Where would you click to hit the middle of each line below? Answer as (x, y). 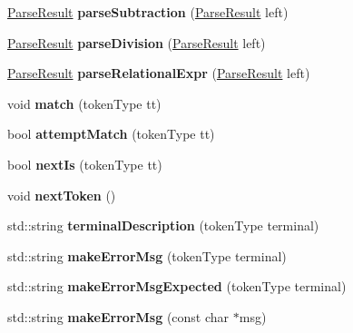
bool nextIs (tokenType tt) (85, 164)
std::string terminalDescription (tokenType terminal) (163, 225)
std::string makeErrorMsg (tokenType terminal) (147, 255)
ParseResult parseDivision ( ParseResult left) (137, 42)
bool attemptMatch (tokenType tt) (111, 134)
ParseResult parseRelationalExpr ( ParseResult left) (159, 73)
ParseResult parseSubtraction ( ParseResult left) (148, 12)
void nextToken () (62, 195)
